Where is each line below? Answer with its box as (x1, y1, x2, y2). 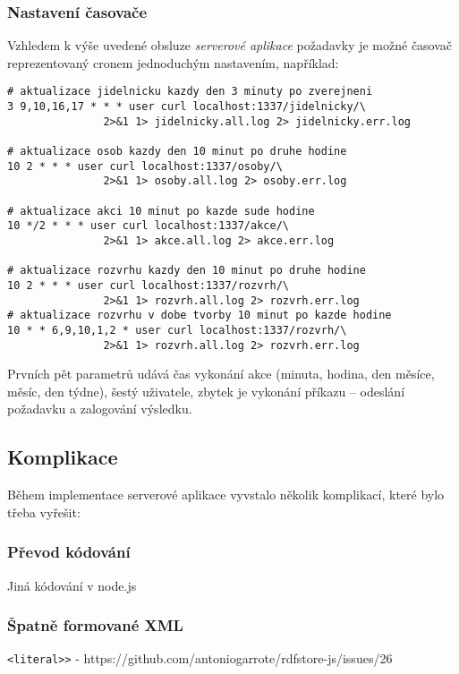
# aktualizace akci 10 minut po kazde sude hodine (7, 204, 315, 218)
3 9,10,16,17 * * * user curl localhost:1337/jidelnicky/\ (7, 100, 366, 114)
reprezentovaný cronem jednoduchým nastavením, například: (7, 53, 339, 72)
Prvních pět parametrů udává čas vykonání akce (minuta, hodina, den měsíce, (7, 364, 435, 383)
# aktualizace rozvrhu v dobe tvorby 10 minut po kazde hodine (7, 309, 392, 322)
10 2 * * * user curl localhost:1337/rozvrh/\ (7, 278, 289, 292)
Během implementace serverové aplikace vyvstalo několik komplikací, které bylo (7, 485, 445, 504)
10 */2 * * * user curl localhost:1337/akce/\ (7, 219, 289, 233)
